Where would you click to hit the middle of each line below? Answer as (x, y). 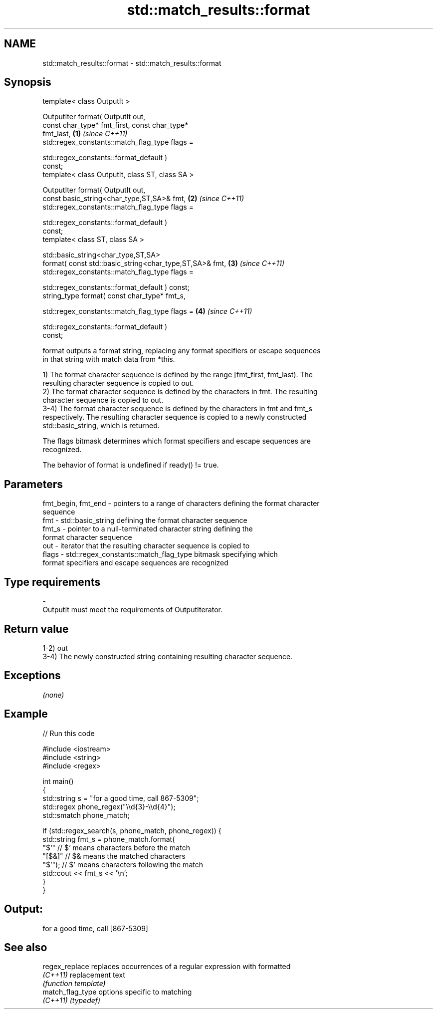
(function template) (74, 984)
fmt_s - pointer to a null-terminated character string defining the (148, 529)
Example (26, 714)
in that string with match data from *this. (109, 359)
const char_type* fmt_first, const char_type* (115, 125)
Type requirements (52, 582)
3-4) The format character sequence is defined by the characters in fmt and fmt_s (177, 409)
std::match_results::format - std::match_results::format (132, 63)
